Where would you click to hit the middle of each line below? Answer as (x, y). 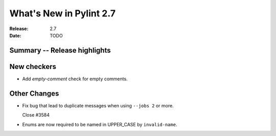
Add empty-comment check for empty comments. (75, 79)
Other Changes (34, 93)
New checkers (33, 66)
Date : (15, 35)
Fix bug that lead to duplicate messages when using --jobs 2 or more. (98, 105)
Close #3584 (36, 115)
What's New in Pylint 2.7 (63, 13)
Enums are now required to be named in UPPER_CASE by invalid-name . (100, 124)
